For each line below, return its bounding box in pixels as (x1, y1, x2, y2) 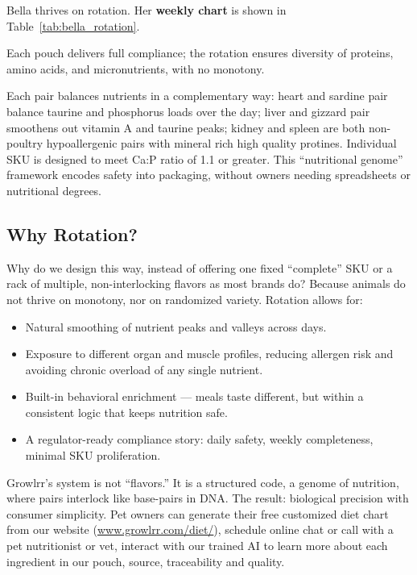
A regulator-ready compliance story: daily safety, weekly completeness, (25, 431, 374, 448)
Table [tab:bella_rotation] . (6, 17, 140, 34)
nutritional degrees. (6, 181, 102, 198)
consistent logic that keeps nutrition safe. (25, 403, 228, 420)
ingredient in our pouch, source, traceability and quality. (6, 552, 285, 569)
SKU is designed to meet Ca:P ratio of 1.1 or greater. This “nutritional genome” (6, 150, 403, 167)
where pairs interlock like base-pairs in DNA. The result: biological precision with (6, 490, 409, 506)
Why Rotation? (6, 221, 138, 246)
